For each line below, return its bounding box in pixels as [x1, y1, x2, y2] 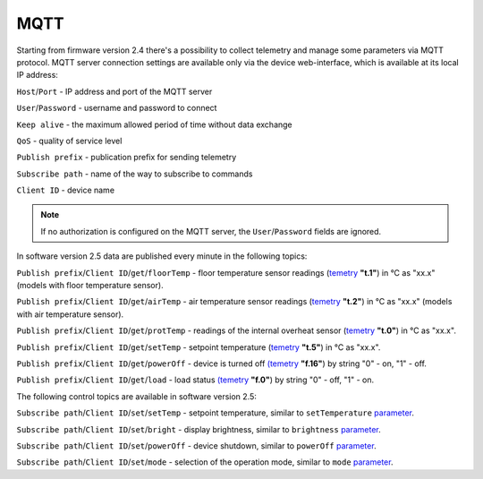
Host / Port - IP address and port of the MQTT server [16, 86, 213, 97]
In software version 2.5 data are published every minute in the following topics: [16, 251, 308, 261]
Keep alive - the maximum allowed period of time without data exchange [16, 119, 292, 130]
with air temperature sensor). [16, 309, 124, 320]
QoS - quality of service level [16, 135, 123, 146]
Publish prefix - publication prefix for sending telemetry [16, 152, 237, 163]
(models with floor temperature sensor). [16, 280, 165, 291]
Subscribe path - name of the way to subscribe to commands [16, 168, 253, 179]
